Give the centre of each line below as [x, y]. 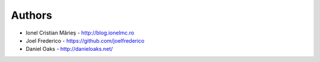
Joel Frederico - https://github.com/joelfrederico [85, 40]
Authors [32, 15]
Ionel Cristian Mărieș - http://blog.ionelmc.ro [80, 33]
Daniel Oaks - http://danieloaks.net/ [69, 49]
